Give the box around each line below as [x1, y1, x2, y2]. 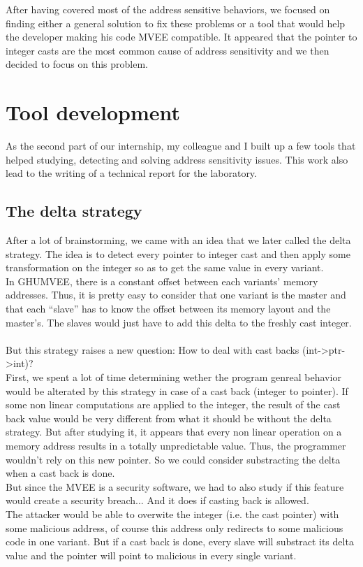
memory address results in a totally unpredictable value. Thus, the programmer [6, 438, 346, 452]
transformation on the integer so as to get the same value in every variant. [6, 260, 324, 275]
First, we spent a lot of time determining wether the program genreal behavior [6, 370, 341, 385]
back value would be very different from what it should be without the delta [6, 410, 332, 425]
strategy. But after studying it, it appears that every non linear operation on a [6, 424, 342, 439]
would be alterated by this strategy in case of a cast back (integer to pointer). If [6, 383, 348, 398]
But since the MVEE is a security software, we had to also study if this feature [6, 479, 344, 494]
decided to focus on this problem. [6, 57, 148, 71]
